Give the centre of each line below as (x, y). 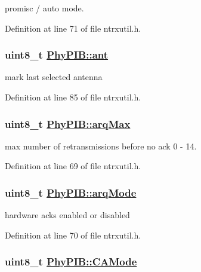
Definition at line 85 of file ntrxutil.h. (73, 97)
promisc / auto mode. (44, 8)
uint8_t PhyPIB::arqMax (68, 123)
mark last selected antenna (54, 77)
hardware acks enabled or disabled (67, 215)
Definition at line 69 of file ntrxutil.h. (73, 166)
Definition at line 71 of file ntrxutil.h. (73, 28)
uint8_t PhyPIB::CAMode (71, 262)
